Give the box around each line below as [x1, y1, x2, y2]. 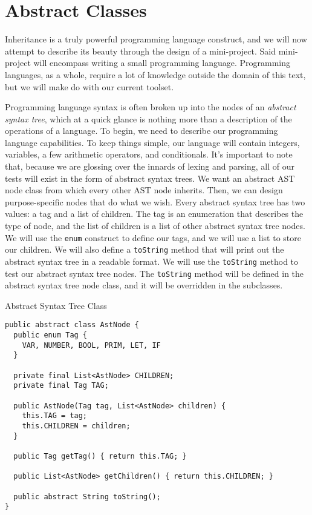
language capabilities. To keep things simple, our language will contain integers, [5, 136, 300, 148]
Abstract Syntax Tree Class [5, 299, 107, 311]
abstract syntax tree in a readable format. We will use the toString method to [5, 254, 299, 267]
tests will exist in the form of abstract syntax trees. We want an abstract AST [5, 171, 295, 184]
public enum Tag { [13, 331, 88, 340]
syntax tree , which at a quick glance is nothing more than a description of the [5, 112, 292, 125]
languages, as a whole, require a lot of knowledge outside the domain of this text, [5, 68, 306, 81]
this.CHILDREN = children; [22, 422, 131, 430]
